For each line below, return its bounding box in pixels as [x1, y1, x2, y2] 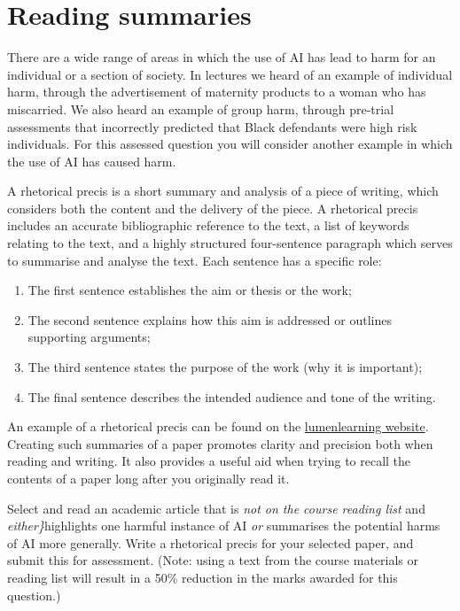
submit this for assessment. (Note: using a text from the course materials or [7, 551, 419, 569]
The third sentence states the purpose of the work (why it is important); [27, 358, 423, 376]
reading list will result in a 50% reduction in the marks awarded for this [7, 568, 398, 586]
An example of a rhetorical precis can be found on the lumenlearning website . [7, 417, 429, 436]
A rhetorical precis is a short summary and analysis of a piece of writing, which [7, 182, 439, 200]
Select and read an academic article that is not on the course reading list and [7, 499, 425, 517]
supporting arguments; [27, 328, 151, 346]
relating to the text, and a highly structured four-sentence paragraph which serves [7, 234, 453, 252]
